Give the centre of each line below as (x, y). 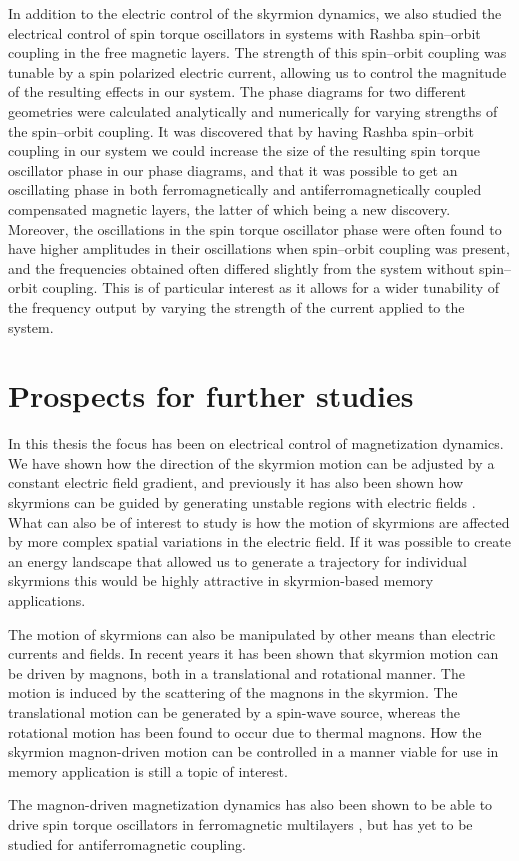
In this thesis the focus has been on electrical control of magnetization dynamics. (256, 443)
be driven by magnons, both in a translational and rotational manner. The (236, 672)
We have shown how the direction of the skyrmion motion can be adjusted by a (251, 462)
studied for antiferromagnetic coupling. (127, 843)
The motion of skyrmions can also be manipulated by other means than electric (252, 633)
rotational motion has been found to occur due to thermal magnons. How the (245, 731)
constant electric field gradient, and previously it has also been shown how (236, 482)
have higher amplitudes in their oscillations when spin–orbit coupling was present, (259, 248)
